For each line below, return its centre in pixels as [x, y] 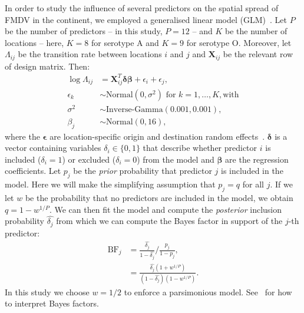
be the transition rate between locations [90, 54]
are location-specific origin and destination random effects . [157, 136]
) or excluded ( [89, 159]
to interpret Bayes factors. [52, 303]
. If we [281, 184]
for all [253, 184]
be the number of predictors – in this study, [84, 31]
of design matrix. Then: [47, 66]
